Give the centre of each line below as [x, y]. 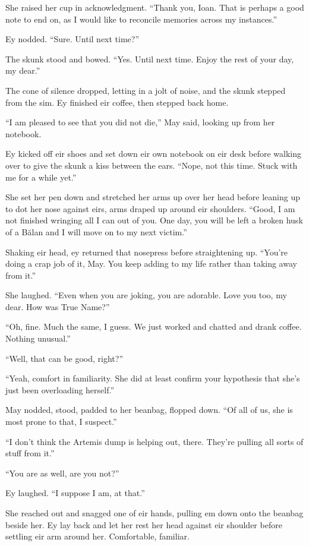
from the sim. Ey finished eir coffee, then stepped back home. [117, 102]
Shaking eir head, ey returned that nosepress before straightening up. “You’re [147, 252]
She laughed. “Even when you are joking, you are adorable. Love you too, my [146, 295]
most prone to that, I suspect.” [61, 422]
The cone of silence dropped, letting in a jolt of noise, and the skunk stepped [146, 90]
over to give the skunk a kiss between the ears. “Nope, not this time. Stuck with [152, 165]
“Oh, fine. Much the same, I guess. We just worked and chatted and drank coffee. [154, 326]
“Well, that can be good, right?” [64, 358]
